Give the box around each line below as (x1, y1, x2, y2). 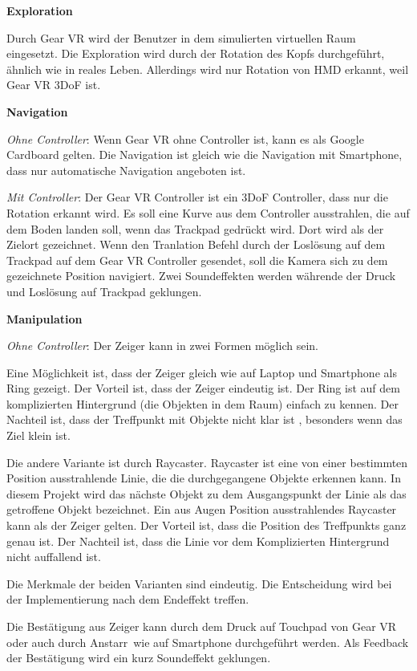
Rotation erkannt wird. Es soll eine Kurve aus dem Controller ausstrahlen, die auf (6, 204, 410, 221)
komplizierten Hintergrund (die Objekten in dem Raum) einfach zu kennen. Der (6, 395, 399, 412)
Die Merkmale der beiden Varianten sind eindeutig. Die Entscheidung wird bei (6, 575, 392, 592)
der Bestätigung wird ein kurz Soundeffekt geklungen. (6, 649, 271, 666)
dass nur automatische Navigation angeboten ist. (6, 161, 246, 178)
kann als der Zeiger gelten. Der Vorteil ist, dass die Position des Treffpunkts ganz (6, 517, 407, 534)
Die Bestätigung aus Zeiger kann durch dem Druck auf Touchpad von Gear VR (6, 618, 397, 634)
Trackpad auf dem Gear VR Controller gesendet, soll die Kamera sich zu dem (6, 251, 388, 268)
